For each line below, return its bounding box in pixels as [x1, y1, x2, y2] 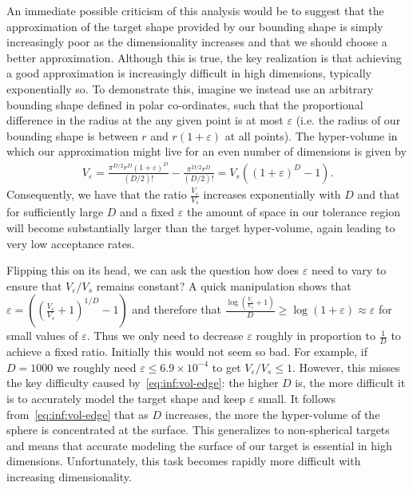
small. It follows [258, 389, 336, 406]
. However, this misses [292, 358, 400, 375]
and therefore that [132, 301, 222, 318]
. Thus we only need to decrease [86, 327, 244, 344]
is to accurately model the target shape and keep [6, 389, 246, 406]
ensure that [6, 277, 62, 294]
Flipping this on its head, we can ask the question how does [6, 262, 300, 279]
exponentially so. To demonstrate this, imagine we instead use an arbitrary [6, 80, 374, 97]
